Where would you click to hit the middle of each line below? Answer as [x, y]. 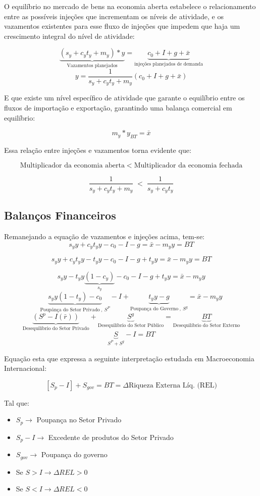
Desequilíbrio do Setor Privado [56, 328]
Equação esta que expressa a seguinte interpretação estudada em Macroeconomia [129, 358]
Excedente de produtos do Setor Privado [111, 437]
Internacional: [25, 368]
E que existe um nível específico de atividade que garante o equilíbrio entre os [124, 98]
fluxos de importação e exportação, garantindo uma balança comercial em [118, 107]
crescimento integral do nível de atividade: [69, 36]
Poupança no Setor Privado [79, 420]
